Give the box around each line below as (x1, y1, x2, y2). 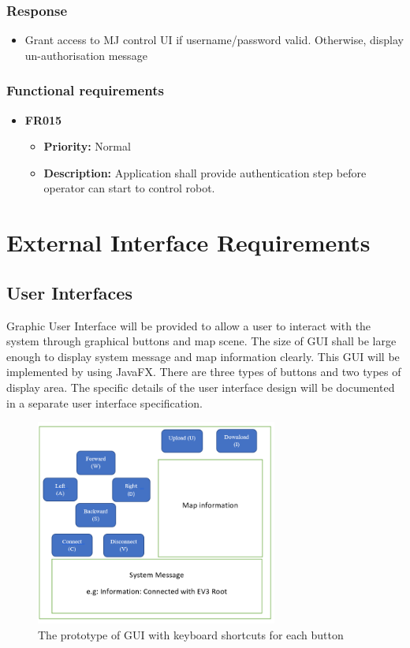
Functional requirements (6, 80, 164, 100)
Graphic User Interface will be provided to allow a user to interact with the (6, 317, 371, 333)
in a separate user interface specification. (6, 394, 203, 411)
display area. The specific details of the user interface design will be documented (6, 378, 395, 395)
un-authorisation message (24, 47, 147, 63)
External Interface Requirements (6, 226, 371, 259)
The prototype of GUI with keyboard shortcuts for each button (38, 626, 344, 642)
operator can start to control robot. (43, 180, 215, 196)
